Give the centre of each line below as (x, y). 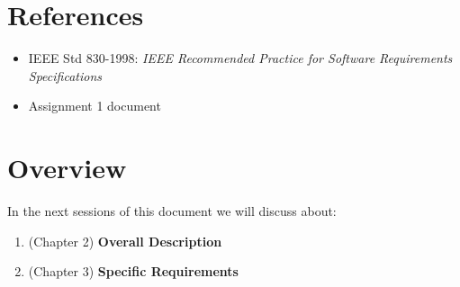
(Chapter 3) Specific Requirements (133, 271)
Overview (67, 168)
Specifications (65, 75)
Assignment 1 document (95, 106)
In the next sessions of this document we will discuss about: (172, 211)
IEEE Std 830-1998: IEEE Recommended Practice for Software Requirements (240, 58)
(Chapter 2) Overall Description (125, 241)
